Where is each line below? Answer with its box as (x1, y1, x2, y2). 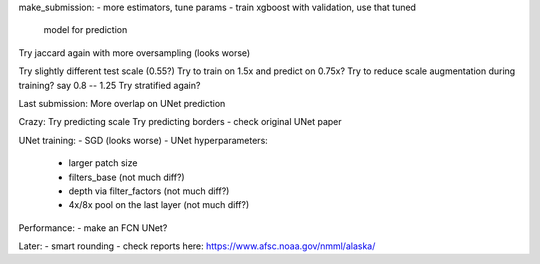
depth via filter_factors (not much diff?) (68, 185, 230, 197)
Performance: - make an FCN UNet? (18, 221, 168, 234)
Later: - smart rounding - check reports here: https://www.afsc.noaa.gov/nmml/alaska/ (18, 240, 376, 252)
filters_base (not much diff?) (68, 171, 185, 183)
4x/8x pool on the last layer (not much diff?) (68, 199, 250, 211)
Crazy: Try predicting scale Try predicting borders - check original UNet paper (18, 116, 342, 128)
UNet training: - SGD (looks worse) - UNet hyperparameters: (18, 134, 269, 146)
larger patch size (68, 157, 138, 169)
